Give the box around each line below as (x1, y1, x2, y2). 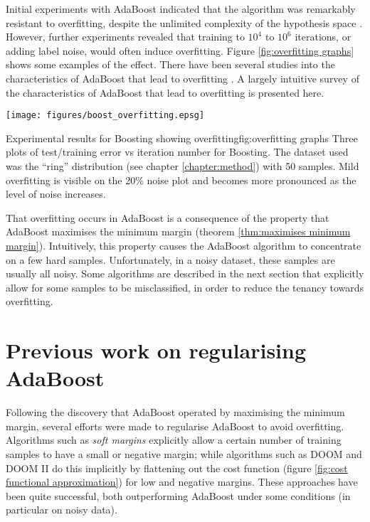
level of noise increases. (6, 186, 106, 201)
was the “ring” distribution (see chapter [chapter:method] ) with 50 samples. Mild (6, 159, 359, 173)
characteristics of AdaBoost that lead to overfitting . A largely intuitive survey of (6, 70, 359, 85)
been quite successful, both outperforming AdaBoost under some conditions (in (6, 488, 351, 503)
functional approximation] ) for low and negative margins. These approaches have (6, 474, 358, 489)
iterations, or (295, 29, 351, 44)
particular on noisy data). (6, 502, 117, 517)
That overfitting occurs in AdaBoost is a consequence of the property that (6, 210, 329, 225)
